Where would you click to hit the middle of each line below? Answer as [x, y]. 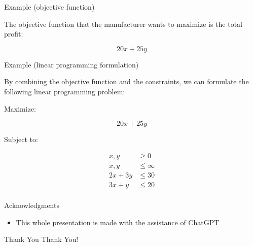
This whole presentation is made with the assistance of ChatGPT [118, 222]
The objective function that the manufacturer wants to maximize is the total [123, 24]
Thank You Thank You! [41, 239]
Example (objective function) [49, 7]
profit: [14, 34]
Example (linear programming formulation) [71, 64]
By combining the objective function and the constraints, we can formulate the [126, 81]
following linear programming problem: [65, 91]
